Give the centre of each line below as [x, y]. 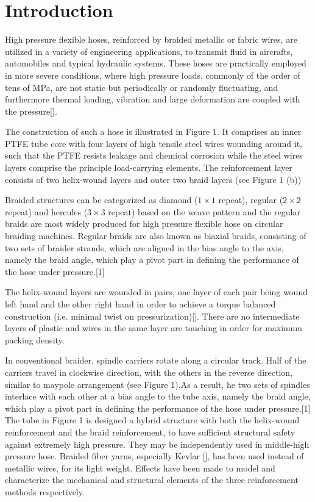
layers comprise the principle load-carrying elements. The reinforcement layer [149, 167]
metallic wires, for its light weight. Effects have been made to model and [140, 468]
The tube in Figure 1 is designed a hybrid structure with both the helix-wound [152, 420]
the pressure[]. [31, 111]
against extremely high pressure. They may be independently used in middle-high [157, 444]
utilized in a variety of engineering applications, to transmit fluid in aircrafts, [149, 51]
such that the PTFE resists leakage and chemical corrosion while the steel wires [154, 155]
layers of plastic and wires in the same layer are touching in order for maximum [154, 328]
